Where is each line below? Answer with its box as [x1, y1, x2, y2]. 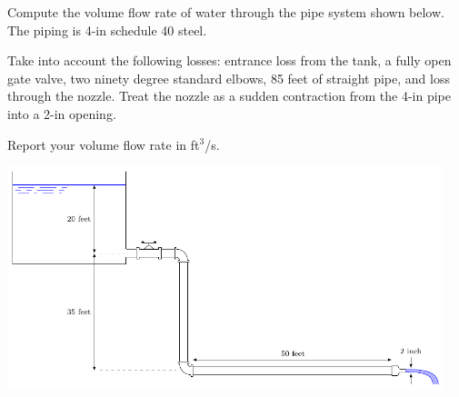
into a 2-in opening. [7, 104, 116, 123]
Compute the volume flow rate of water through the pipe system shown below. [7, 3, 444, 21]
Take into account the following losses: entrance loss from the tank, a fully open [7, 51, 452, 70]
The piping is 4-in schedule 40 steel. [7, 20, 207, 39]
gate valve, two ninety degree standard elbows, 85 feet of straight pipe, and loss [7, 68, 450, 87]
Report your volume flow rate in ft [7, 134, 200, 154]
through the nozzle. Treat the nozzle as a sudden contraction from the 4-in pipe [7, 86, 451, 105]
